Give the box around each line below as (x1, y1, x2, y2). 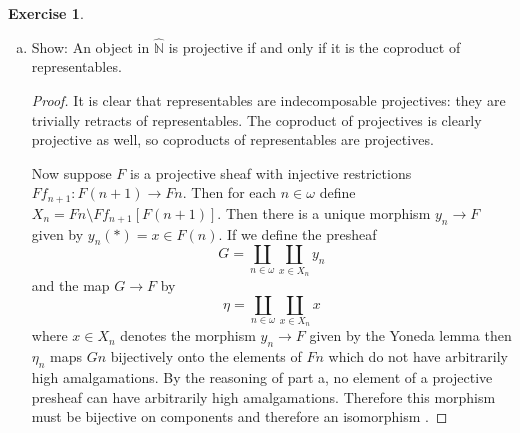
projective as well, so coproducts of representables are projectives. (31, 129, 434, 150)
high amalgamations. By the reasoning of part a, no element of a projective (31, 367, 493, 388)
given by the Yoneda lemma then (309, 325, 512, 346)
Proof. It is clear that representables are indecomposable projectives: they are (31, 90, 506, 110)
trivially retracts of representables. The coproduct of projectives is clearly (31, 109, 482, 130)
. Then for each (182, 182, 277, 203)
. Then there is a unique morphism (217, 202, 431, 223)
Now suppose (31, 162, 112, 183)
